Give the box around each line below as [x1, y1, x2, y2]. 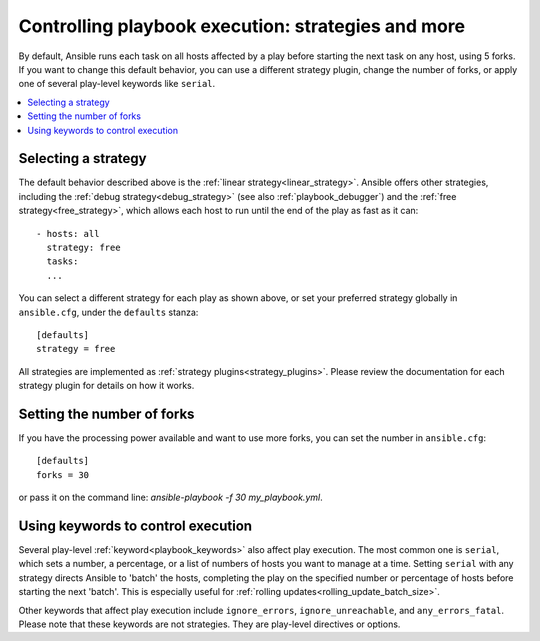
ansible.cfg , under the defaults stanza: [18, 306, 199, 318]
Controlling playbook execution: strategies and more [18, 15, 465, 37]
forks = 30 [36, 469, 90, 480]
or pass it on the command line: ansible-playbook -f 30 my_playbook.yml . [18, 491, 324, 504]
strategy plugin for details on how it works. [18, 380, 195, 392]
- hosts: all [36, 228, 100, 239]
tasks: [46, 256, 79, 267]
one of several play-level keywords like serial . [18, 78, 216, 90]
